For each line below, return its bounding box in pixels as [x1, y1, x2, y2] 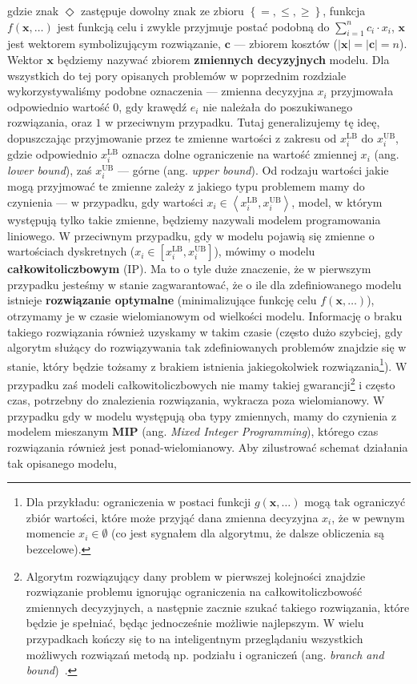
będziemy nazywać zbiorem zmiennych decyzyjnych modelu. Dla [57, 50, 390, 67]
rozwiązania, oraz [7, 114, 92, 131]
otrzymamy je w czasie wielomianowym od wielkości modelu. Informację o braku [7, 307, 403, 324]
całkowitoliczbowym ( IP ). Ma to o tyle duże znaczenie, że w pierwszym [7, 260, 371, 277]
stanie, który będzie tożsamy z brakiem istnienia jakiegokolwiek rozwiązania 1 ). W [7, 355, 407, 374]
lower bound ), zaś [7, 162, 92, 179]
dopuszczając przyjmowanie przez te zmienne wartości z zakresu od [7, 129, 337, 146]
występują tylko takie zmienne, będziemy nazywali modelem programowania [7, 211, 381, 228]
